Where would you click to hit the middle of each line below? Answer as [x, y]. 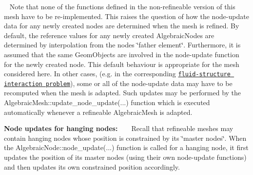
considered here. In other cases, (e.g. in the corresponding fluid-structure [117, 74]
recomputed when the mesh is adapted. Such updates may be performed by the [123, 93]
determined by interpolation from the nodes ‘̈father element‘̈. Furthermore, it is [122, 45]
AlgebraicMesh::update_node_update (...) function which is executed [107, 102]
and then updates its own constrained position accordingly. [92, 166]
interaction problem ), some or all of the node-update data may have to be [118, 83]
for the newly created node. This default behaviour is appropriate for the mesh [122, 64]
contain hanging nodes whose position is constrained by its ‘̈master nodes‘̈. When [125, 138]
